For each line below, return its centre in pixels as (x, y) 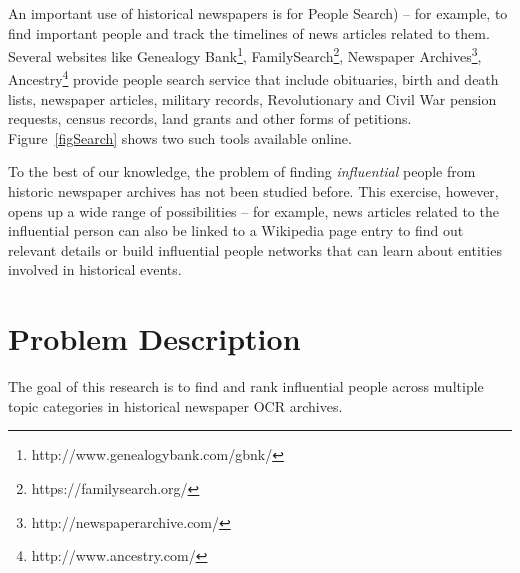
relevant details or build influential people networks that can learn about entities (255, 249)
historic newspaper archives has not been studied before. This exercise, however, (253, 191)
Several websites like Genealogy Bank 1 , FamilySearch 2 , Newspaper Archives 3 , (245, 54)
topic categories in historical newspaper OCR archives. (175, 405)
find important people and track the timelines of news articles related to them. (249, 32)
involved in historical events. (95, 269)
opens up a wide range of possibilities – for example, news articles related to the (253, 210)
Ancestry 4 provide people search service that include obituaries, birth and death (253, 78)
